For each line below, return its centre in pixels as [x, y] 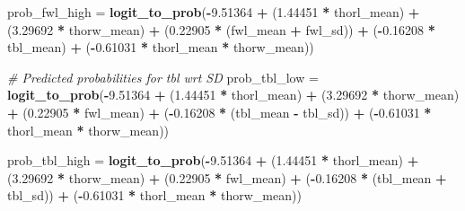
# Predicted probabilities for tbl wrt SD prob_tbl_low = [163, 77]
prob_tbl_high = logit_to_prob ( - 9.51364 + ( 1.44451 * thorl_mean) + [213, 160]
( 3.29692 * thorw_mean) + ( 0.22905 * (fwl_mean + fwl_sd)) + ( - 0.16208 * [221, 29]
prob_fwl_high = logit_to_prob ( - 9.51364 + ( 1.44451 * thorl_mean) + [214, 12]
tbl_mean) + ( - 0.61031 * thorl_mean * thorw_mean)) [161, 47]
